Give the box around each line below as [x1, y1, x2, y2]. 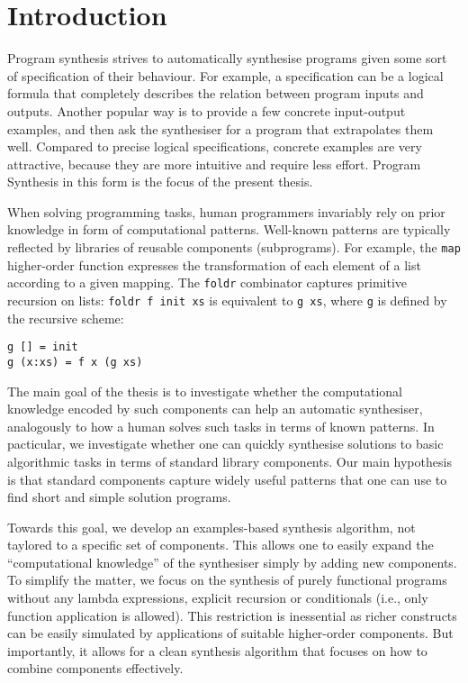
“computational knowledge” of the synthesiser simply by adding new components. [7, 552, 457, 571]
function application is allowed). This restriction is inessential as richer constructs [7, 606, 457, 624]
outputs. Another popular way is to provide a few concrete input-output [7, 101, 406, 120]
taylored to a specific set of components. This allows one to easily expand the [7, 535, 434, 554]
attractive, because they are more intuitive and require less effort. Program [7, 154, 421, 173]
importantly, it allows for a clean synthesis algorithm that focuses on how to [7, 641, 427, 660]
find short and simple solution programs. [7, 487, 231, 506]
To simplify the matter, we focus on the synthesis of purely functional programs [7, 570, 447, 589]
